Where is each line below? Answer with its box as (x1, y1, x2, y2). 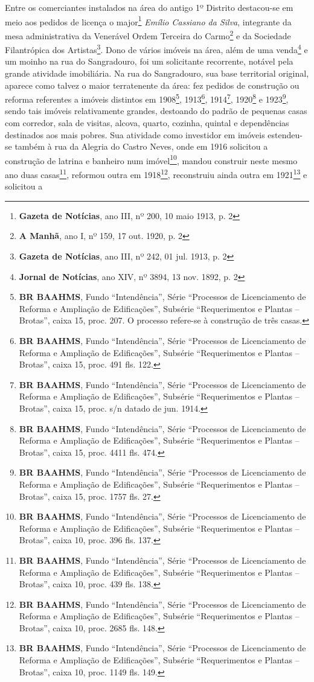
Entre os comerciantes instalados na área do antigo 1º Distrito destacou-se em (5, 1, 293, 13)
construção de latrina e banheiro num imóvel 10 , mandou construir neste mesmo (5, 152, 298, 167)
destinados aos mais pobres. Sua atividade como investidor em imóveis (5, 128, 265, 141)
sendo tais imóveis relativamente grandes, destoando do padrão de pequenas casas (5, 104, 307, 117)
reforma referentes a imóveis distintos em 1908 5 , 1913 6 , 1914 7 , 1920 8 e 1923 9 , (5, 91, 289, 105)
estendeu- (268, 128, 303, 141)
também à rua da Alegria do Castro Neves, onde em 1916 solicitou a (14, 140, 268, 153)
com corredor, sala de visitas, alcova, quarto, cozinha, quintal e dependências (5, 116, 289, 129)
